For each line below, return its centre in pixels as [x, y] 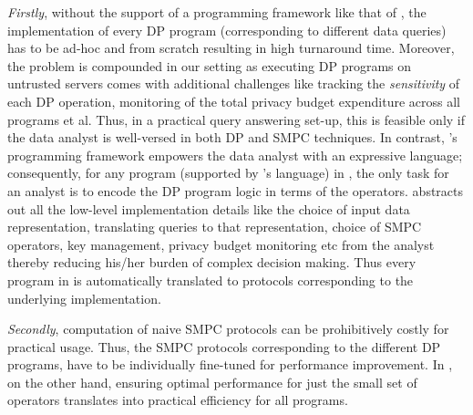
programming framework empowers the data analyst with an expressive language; [235, 155]
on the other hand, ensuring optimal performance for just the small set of [212, 382]
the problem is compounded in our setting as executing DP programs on [210, 65]
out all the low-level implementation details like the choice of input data [209, 208]
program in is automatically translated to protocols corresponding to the [211, 280]
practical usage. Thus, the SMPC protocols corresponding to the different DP [224, 346]
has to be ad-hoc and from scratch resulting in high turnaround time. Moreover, [231, 48]
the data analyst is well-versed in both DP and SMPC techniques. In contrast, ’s [232, 137]
